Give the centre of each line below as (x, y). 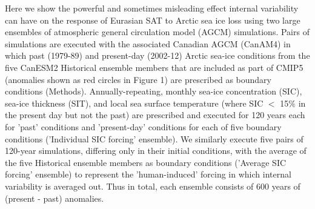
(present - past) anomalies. (55, 198)
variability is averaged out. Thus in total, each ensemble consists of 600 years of (153, 186)
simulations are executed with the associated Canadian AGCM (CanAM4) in (148, 43)
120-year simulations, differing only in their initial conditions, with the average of (156, 151)
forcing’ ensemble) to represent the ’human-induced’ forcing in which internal (148, 174)
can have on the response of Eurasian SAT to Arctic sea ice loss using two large (153, 20)
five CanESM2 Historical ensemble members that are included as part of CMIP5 (154, 67)
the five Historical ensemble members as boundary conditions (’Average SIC (146, 162)
